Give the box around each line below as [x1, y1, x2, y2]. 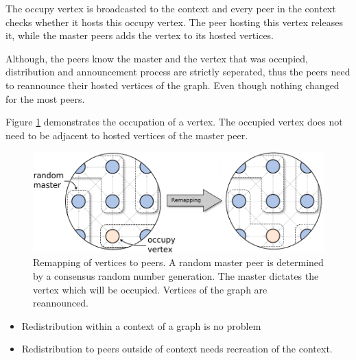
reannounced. [33, 296, 88, 310]
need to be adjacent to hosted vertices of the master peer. [5, 128, 248, 142]
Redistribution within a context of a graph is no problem [21, 318, 261, 333]
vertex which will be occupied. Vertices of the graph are [33, 282, 268, 296]
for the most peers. [5, 91, 85, 106]
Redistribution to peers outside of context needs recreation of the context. [21, 341, 333, 356]
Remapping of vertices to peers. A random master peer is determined [33, 255, 324, 269]
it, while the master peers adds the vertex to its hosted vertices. [5, 28, 274, 43]
